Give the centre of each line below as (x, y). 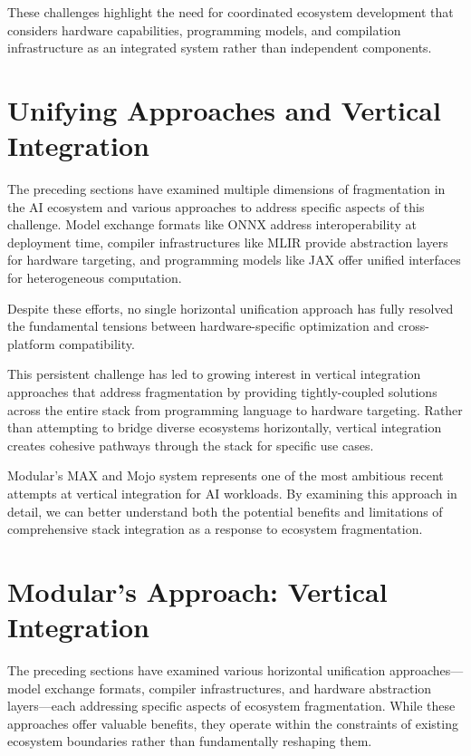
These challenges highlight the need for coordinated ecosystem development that (231, 12)
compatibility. (97, 343)
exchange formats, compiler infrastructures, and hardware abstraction (238, 688)
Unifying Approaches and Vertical (224, 109)
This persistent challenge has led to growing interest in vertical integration (214, 374)
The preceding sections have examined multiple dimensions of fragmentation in (226, 189)
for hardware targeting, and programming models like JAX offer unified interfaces (234, 260)
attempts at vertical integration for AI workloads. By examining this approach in (232, 493)
